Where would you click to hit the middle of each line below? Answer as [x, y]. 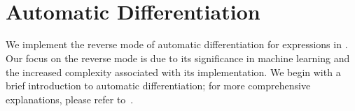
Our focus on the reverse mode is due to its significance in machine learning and [178, 58]
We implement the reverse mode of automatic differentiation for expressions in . [177, 44]
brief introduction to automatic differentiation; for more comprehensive [158, 86]
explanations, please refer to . [70, 99]
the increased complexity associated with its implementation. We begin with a [173, 72]
